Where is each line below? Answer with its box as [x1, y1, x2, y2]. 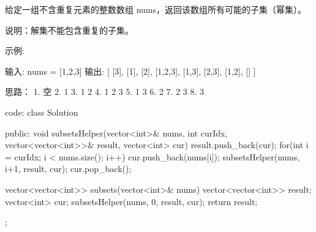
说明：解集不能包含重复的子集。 [5, 23, 134, 36]
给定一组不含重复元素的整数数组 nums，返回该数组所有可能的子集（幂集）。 [5, 3, 307, 15]
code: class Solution [5, 105, 78, 118]
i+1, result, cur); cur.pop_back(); [5, 162, 132, 175]
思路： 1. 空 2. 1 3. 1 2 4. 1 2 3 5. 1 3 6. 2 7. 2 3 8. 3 [5, 85, 205, 98]
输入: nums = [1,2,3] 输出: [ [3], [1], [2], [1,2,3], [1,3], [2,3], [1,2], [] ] [5, 64, 256, 77]
